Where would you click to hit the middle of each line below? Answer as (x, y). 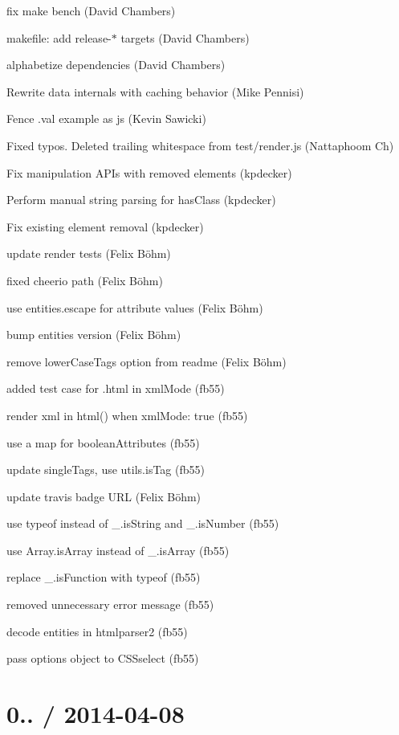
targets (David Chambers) (185, 37)
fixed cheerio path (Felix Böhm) (85, 280)
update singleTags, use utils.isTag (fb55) (106, 470)
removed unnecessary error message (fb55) (110, 604)
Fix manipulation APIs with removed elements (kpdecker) (149, 172)
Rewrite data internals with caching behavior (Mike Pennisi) (155, 91)
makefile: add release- (59, 37)
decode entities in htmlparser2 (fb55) (97, 631)
